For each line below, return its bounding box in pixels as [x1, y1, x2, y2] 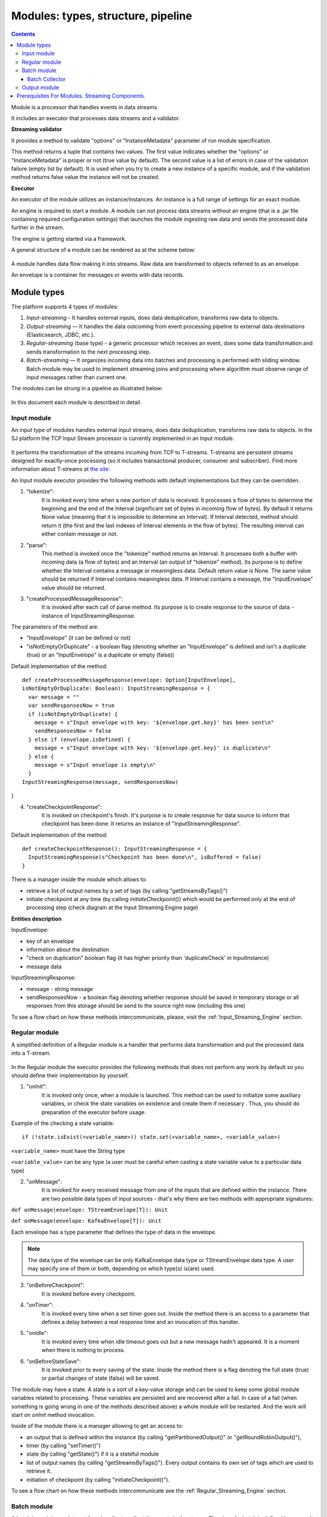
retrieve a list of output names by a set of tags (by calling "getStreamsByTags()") [26, 887, 228, 894]
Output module [22, 84, 59, 91]
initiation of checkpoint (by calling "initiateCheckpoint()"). [26, 1476, 170, 1483]
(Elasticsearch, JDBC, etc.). [26, 331, 95, 338]
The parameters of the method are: [11, 623, 99, 630]
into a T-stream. [11, 1050, 51, 1057]
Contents [11, 30, 36, 38]
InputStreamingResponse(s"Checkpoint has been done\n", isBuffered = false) [28, 854, 262, 861]
